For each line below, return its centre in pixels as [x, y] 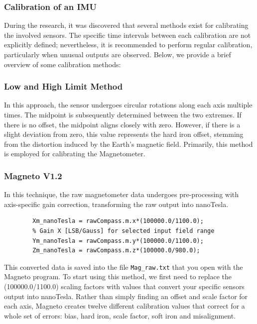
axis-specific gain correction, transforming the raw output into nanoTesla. [116, 204]
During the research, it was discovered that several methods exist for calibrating [126, 25]
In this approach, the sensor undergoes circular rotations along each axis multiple [128, 105]
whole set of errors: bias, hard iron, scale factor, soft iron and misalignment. [120, 315]
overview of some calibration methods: [63, 64]
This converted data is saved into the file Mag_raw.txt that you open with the [124, 267]
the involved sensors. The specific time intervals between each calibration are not [128, 35]
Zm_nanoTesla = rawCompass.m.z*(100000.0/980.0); [116, 251]
